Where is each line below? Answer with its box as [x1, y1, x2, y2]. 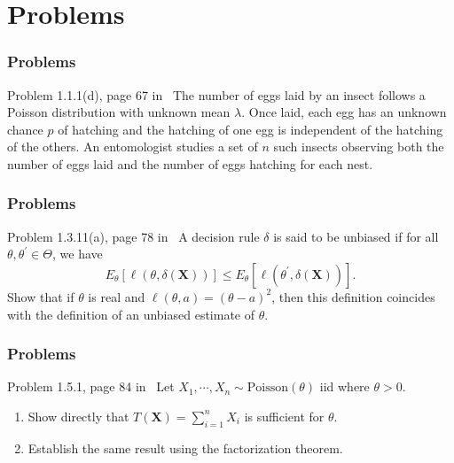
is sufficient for [244, 406, 325, 425]
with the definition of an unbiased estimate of [7, 305, 255, 323]
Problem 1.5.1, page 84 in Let [7, 377, 175, 396]
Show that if [7, 287, 74, 305]
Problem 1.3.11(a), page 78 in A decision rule [7, 227, 260, 245]
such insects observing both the [273, 137, 444, 156]
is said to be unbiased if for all [273, 227, 439, 245]
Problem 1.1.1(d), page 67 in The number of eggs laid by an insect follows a [7, 85, 426, 104]
